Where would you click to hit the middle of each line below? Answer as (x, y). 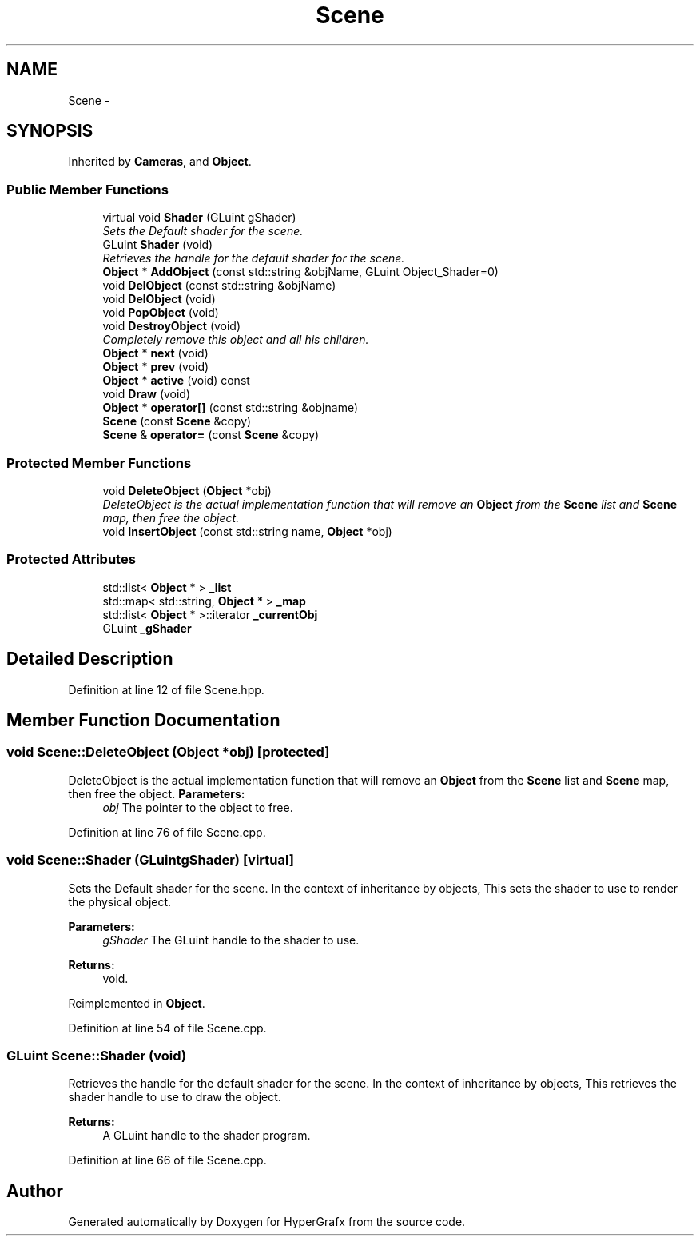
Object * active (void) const (176, 381)
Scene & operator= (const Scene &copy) (211, 435)
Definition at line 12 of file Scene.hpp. (166, 689)
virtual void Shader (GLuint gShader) (199, 218)
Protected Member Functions (99, 463)
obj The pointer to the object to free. (198, 807)
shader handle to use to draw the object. (175, 1097)
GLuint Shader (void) (158, 245)
